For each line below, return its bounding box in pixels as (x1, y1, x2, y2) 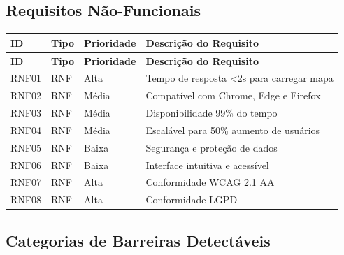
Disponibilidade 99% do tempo (145, 105, 278, 120)
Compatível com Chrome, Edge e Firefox (145, 88, 321, 103)
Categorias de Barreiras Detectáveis (6, 229, 271, 251)
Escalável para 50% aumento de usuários (145, 122, 320, 137)
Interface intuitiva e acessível (145, 157, 269, 172)
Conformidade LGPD (145, 192, 238, 207)
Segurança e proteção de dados (145, 140, 278, 154)
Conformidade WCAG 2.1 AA (145, 175, 275, 189)
